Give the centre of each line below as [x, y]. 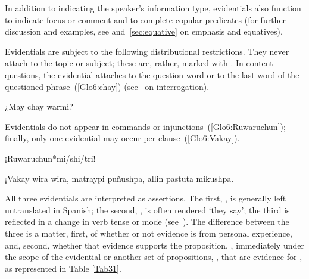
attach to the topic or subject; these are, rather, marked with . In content [139, 63]
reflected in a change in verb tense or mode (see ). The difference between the [147, 221]
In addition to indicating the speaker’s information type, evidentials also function [153, 8]
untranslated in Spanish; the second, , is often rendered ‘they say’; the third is [147, 210]
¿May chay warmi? [39, 106]
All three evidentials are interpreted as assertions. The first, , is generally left [146, 198]
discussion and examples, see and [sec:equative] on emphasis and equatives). [144, 31]
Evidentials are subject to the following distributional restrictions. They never [147, 51]
